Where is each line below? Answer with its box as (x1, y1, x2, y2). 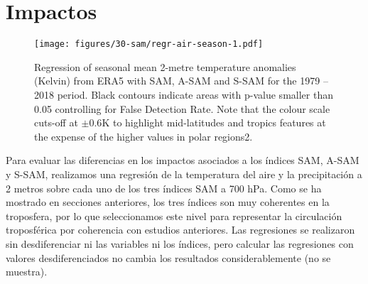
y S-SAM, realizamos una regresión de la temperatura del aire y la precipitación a (6, 166, 362, 181)
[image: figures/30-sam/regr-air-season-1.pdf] (34, 39, 264, 50)
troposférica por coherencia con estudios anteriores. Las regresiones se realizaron (6, 222, 355, 237)
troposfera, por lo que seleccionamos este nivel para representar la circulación (6, 208, 342, 223)
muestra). (6, 264, 48, 279)
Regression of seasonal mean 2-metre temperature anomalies (34, 59, 296, 74)
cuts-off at (34, 115, 78, 130)
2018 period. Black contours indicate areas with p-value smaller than (34, 87, 333, 102)
